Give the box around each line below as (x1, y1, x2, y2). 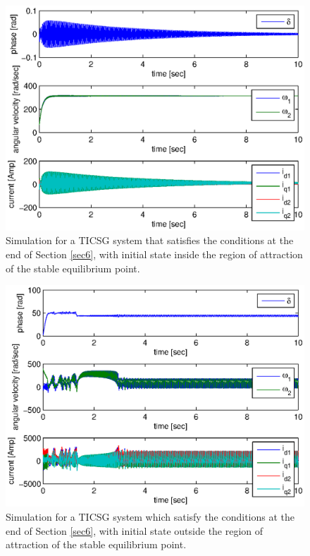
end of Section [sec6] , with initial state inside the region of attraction (6, 247, 303, 262)
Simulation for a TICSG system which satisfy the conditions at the (6, 509, 295, 524)
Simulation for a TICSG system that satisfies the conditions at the (6, 233, 294, 248)
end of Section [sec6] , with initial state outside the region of (6, 523, 263, 538)
